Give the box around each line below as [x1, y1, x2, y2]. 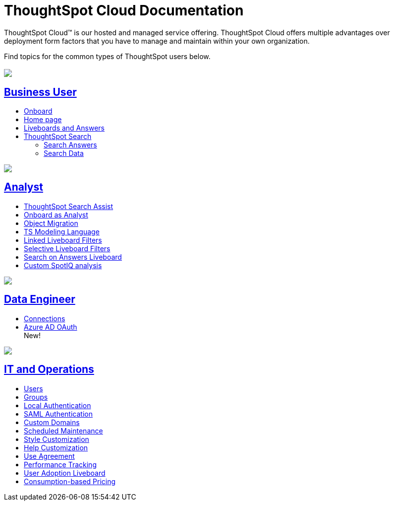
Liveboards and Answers [24, 124, 105, 133]
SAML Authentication [24, 409, 93, 418]
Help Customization [24, 443, 88, 452]
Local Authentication [24, 401, 91, 410]
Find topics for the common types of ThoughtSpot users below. [4, 52, 211, 61]
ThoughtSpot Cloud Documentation [4, 2, 244, 19]
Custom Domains [24, 418, 80, 427]
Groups [24, 392, 48, 401]
